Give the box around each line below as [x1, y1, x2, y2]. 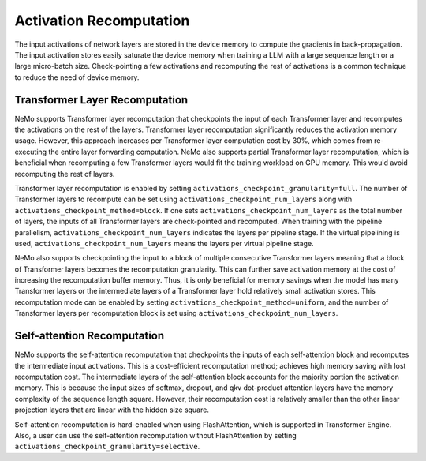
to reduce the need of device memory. [14, 72, 140, 82]
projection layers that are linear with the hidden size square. [14, 405, 209, 414]
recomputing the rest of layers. [14, 169, 115, 178]
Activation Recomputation [14, 12, 190, 29]
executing [14, 147, 47, 156]
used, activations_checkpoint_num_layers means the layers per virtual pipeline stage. [14, 238, 315, 248]
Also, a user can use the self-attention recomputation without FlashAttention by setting [14, 430, 297, 440]
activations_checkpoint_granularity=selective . [14, 442, 200, 452]
